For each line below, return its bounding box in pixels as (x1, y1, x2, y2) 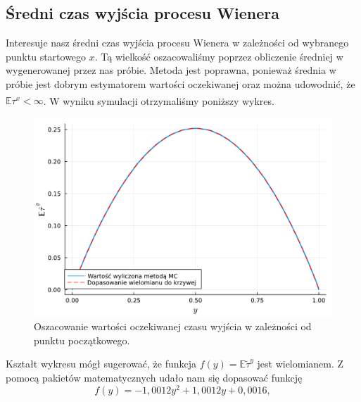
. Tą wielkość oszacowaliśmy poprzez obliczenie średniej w (94, 49, 343, 63)
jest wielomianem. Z (257, 356, 344, 371)
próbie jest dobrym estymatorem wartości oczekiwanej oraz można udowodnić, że (6, 76, 355, 91)
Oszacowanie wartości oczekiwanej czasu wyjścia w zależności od (34, 319, 312, 334)
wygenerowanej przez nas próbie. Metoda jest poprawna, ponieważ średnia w (6, 63, 336, 77)
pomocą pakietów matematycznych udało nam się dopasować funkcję (6, 370, 303, 384)
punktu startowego (6, 49, 87, 63)
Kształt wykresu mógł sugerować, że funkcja (6, 356, 197, 371)
